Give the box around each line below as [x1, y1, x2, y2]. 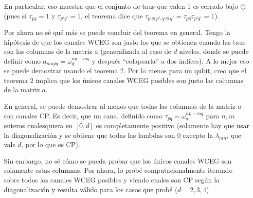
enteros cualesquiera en [4, 120, 72, 131]
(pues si [4, 10, 27, 20]
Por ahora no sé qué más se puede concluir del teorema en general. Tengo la [4, 27, 231, 37]
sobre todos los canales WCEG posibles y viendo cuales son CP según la [4, 175, 219, 185]
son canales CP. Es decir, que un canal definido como [4, 110, 163, 120]
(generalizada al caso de [100, 46, 171, 56]
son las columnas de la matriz [4, 46, 92, 56]
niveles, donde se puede [179, 46, 249, 56]
